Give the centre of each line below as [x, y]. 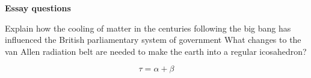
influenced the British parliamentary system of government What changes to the [153, 40]
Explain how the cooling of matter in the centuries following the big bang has [148, 28]
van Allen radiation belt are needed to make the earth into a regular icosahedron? [156, 51]
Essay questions [38, 8]
